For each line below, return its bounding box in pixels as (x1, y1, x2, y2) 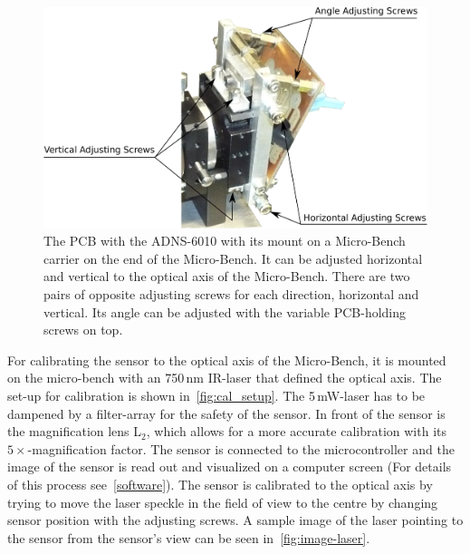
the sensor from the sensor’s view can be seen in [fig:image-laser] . (7, 528, 370, 547)
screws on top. (43, 320, 123, 339)
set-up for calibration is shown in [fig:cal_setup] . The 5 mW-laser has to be (7, 386, 426, 405)
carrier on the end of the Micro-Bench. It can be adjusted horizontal (43, 248, 423, 267)
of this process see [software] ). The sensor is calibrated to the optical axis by (7, 475, 433, 494)
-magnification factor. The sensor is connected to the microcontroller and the (27, 439, 455, 458)
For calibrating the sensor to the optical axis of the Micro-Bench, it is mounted (7, 350, 446, 369)
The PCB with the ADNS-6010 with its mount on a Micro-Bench (43, 231, 406, 250)
